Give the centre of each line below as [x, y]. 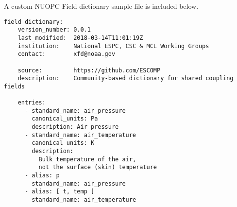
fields [14, 86]
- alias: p [42, 176]
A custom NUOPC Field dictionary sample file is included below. [101, 6]
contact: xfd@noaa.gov [67, 54]
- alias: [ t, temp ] [59, 192]
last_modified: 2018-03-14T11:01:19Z [80, 38]
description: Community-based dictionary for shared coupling [126, 78]
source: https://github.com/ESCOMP [89, 70]
